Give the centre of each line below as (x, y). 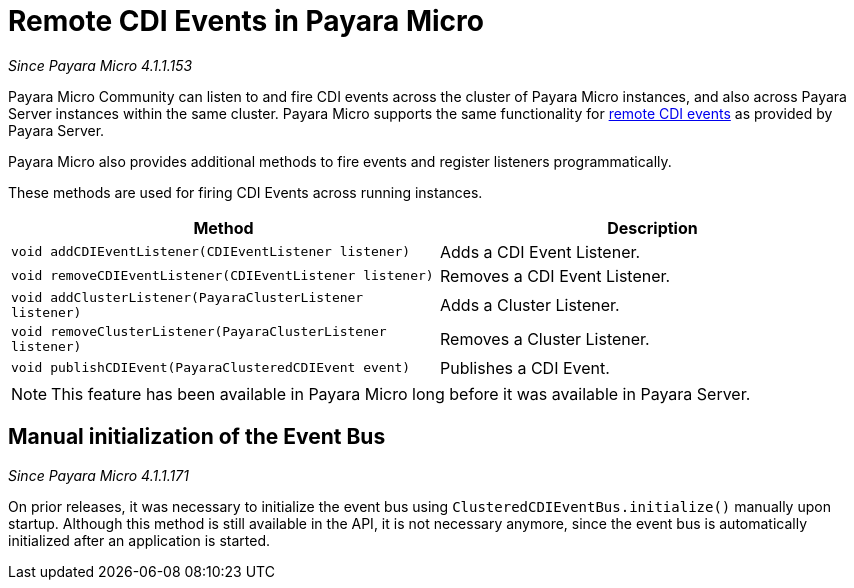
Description (652, 227)
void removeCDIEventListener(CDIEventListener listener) (222, 276)
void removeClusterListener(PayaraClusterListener (199, 331)
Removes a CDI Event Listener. (555, 275)
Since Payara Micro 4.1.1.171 (98, 475)
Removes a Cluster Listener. (545, 338)
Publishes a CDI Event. (525, 367)
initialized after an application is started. (139, 540)
